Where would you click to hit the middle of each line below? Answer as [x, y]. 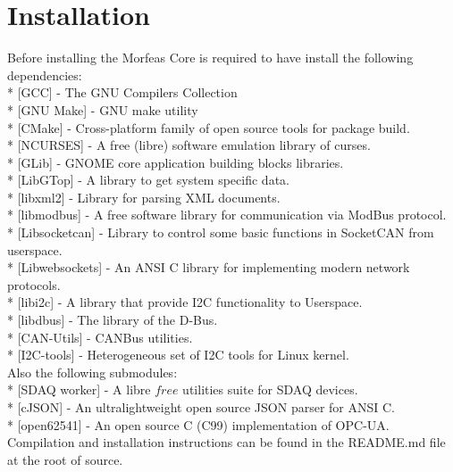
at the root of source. [65, 459]
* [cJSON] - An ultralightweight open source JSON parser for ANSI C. [201, 407]
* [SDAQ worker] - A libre [79, 389]
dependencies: [45, 75]
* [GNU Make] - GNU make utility [103, 109]
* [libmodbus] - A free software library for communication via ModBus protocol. [227, 215]
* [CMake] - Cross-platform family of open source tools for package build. [209, 127]
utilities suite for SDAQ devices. [270, 389]
